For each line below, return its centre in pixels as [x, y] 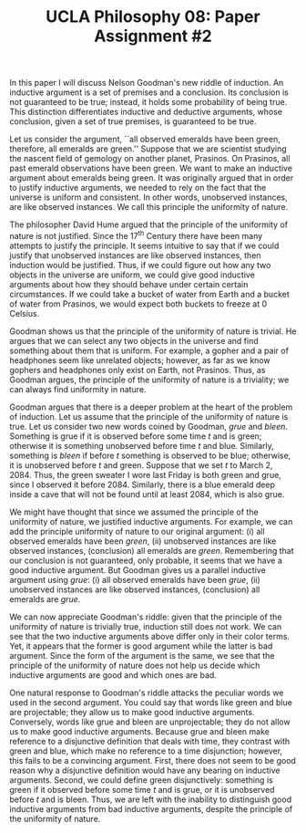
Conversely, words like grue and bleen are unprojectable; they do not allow [150, 722]
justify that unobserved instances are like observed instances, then [135, 255]
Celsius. [25, 313]
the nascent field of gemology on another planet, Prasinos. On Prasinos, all [150, 159]
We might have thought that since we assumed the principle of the [134, 512]
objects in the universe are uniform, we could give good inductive [132, 275]
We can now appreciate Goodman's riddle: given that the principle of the [146, 617]
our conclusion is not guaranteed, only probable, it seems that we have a [146, 560]
